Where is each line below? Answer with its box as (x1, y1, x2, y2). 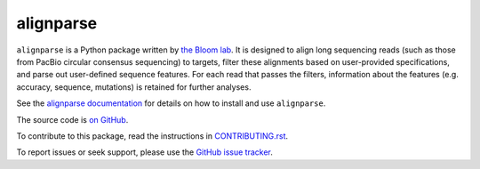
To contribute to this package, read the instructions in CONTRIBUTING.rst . (16, 130, 289, 141)
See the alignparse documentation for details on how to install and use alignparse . (16, 98, 326, 109)
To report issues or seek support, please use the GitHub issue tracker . (16, 147, 273, 157)
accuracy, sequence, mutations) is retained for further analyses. (16, 81, 252, 93)
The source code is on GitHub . (16, 114, 129, 125)
